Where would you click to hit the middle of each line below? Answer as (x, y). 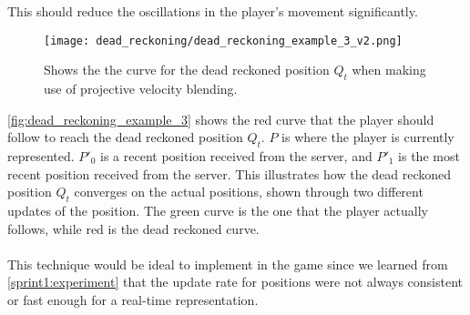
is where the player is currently (368, 137)
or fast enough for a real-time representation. (133, 299)
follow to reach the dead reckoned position (125, 137)
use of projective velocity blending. (141, 89)
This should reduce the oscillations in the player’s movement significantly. (213, 11)
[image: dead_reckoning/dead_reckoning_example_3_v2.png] (223, 41)
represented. (41, 156)
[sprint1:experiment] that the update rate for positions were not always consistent (235, 282)
